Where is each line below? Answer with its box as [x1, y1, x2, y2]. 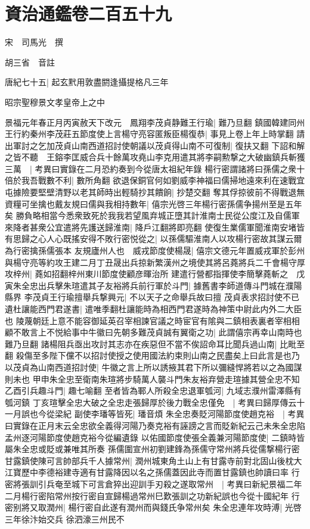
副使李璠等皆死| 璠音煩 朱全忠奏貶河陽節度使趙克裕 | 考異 [74, 407, 305, 420]
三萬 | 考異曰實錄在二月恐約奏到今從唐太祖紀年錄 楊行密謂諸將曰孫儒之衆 [5, 162, 297, 175]
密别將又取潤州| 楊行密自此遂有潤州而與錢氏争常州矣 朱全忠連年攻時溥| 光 [5, 501, 293, 514]
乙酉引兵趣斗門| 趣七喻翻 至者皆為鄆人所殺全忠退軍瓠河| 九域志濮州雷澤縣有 [5, 384, 302, 397]
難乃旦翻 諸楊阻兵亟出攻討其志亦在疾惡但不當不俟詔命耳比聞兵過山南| [5, 337, 277, 350]
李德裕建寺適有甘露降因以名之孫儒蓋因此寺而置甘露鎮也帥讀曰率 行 [38, 466, 300, 478]
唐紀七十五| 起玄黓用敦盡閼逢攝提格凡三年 [5, 76, 169, 88]
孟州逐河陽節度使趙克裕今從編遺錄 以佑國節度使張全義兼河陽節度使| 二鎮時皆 [5, 431, 305, 443]
